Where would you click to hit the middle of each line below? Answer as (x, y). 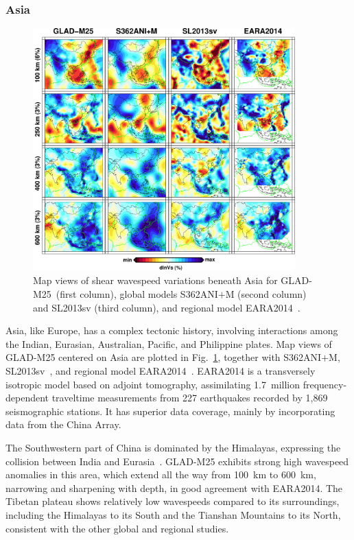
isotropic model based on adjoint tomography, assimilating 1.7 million (153, 384)
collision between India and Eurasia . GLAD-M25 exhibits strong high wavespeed (177, 461)
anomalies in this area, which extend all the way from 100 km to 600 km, (161, 474)
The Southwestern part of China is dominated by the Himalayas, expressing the (173, 447)
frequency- (325, 384)
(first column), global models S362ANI (137, 294)
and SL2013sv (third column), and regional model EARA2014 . (167, 307)
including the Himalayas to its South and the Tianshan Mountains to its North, (173, 514)
